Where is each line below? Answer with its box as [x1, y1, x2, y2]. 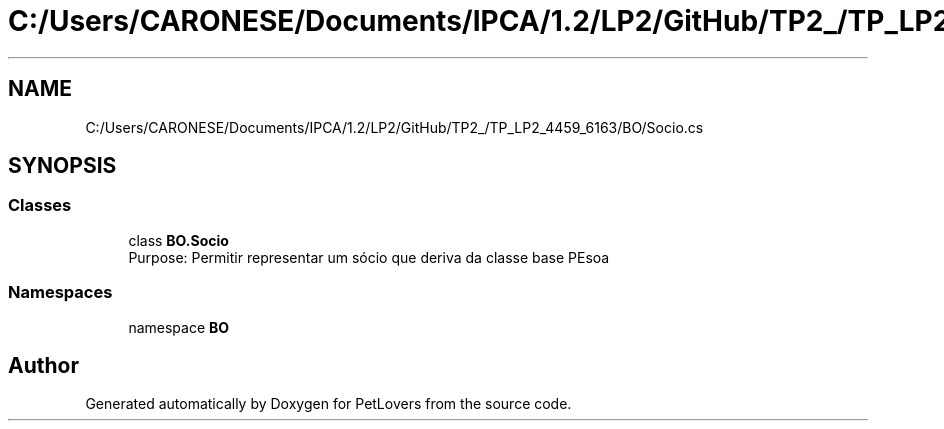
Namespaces [8, 282, 113, 303]
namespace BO [128, 318, 230, 336]
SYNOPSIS [8, 153, 117, 179]
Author [8, 352, 79, 378]
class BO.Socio [128, 231, 229, 249]
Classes [8, 195, 72, 216]
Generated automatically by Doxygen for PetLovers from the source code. [85, 395, 572, 413]
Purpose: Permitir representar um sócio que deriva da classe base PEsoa [128, 248, 610, 266]
